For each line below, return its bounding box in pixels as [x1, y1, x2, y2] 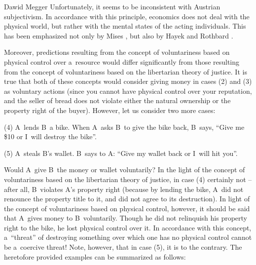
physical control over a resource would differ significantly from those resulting [4, 56, 240, 67]
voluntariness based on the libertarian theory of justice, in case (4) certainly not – [4, 174, 252, 184]
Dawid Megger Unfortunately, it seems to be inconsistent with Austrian [4, 1, 220, 11]
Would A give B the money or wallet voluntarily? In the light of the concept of [4, 164, 245, 175]
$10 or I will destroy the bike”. [4, 131, 97, 142]
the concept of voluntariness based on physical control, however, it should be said [4, 203, 250, 213]
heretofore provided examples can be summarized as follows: [4, 251, 186, 262]
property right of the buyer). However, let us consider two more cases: [4, 105, 216, 115]
